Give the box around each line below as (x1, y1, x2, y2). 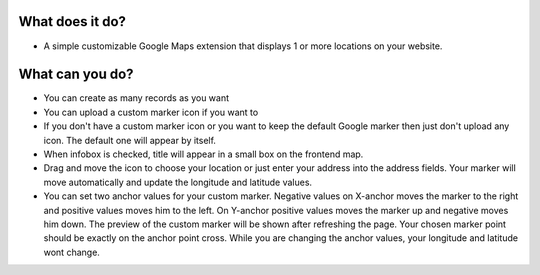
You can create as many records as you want (43, 92, 230, 104)
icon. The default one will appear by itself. (43, 134, 217, 146)
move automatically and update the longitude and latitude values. (43, 176, 313, 188)
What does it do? (18, 13, 127, 30)
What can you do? (18, 66, 134, 83)
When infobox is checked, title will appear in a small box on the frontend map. (43, 148, 364, 160)
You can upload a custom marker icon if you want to (43, 106, 259, 118)
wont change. (43, 246, 100, 258)
